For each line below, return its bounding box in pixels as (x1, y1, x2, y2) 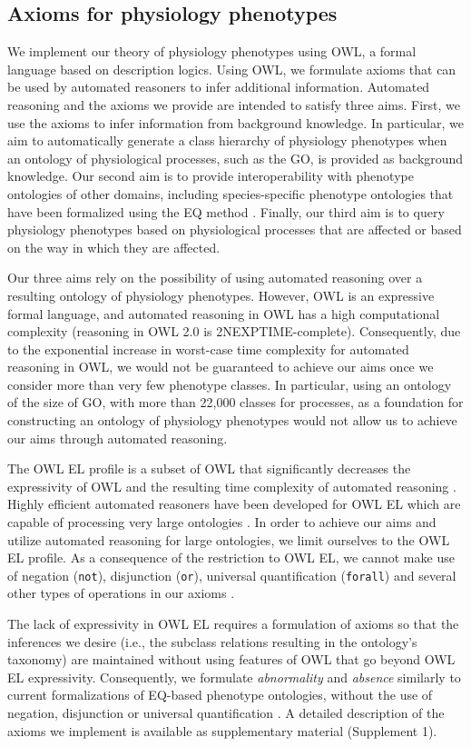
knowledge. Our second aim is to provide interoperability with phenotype (7, 166, 414, 185)
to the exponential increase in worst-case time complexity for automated (7, 339, 409, 358)
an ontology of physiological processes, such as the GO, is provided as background (7, 148, 464, 167)
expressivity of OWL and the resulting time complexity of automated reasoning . (7, 476, 456, 495)
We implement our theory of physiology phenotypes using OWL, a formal (7, 42, 417, 61)
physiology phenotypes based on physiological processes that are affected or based (7, 220, 462, 239)
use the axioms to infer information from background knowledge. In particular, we (7, 113, 464, 132)
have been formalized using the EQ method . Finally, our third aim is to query (7, 202, 445, 221)
